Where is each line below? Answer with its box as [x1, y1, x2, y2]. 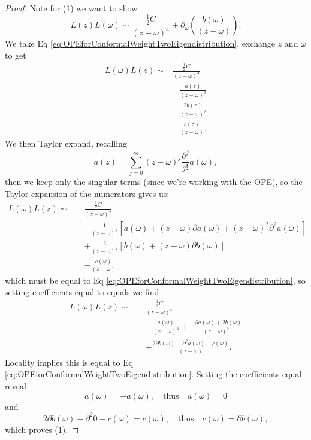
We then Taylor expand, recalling [5, 137, 127, 150]
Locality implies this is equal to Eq [5, 356, 134, 368]
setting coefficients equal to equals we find [5, 286, 159, 298]
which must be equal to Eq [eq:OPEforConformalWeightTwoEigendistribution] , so [5, 274, 306, 286]
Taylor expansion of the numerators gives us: [5, 187, 170, 199]
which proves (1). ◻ [5, 423, 79, 435]
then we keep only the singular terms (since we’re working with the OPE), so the [5, 175, 303, 187]
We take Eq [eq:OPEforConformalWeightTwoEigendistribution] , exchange [5, 37, 276, 50]
